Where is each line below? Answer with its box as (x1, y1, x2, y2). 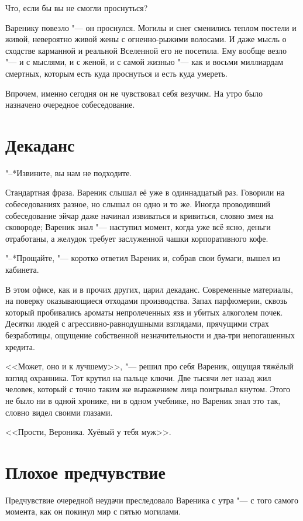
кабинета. (5, 263, 39, 276)
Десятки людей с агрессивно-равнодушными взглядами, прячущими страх (5, 317, 269, 330)
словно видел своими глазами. (5, 406, 113, 418)
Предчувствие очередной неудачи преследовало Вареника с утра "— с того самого (5, 493, 298, 506)
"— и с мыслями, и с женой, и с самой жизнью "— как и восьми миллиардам (5, 56, 284, 68)
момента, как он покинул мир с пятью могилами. (5, 505, 181, 517)
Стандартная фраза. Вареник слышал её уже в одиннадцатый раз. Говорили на (5, 186, 285, 198)
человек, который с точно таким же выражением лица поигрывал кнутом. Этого (5, 383, 291, 395)
